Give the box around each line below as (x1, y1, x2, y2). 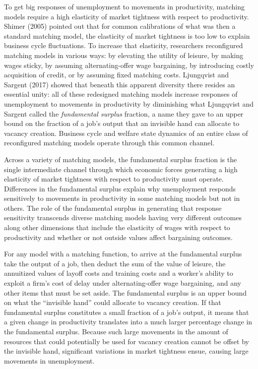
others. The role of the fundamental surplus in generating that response (4, 202, 222, 213)
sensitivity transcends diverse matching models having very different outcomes (4, 212, 242, 223)
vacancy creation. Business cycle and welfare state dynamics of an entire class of (4, 127, 248, 138)
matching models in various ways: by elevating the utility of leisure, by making (4, 50, 244, 60)
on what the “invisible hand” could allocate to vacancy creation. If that (4, 297, 221, 307)
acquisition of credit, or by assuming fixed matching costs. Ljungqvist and (4, 69, 229, 80)
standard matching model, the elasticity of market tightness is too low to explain (4, 30, 250, 41)
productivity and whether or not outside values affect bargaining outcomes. (4, 232, 233, 242)
